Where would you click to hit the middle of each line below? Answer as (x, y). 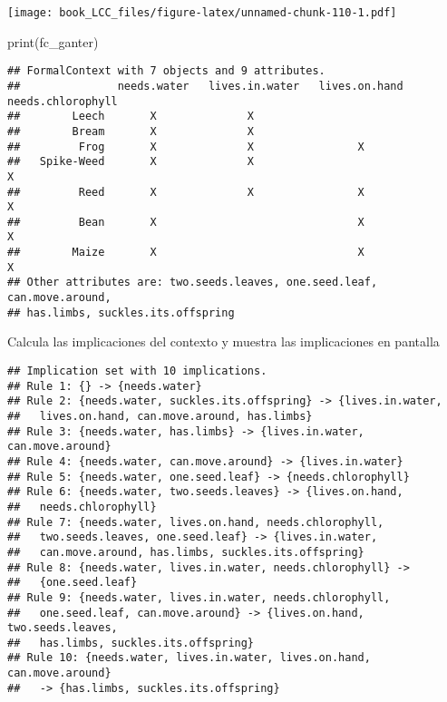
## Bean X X (186, 222)
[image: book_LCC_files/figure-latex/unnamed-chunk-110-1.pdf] (202, 13)
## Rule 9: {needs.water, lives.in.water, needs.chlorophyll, (199, 597)
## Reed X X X (186, 192)
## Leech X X (131, 117)
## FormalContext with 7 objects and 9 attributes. (166, 71)
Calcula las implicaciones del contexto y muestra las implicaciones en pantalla (223, 341)
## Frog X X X (186, 146)
